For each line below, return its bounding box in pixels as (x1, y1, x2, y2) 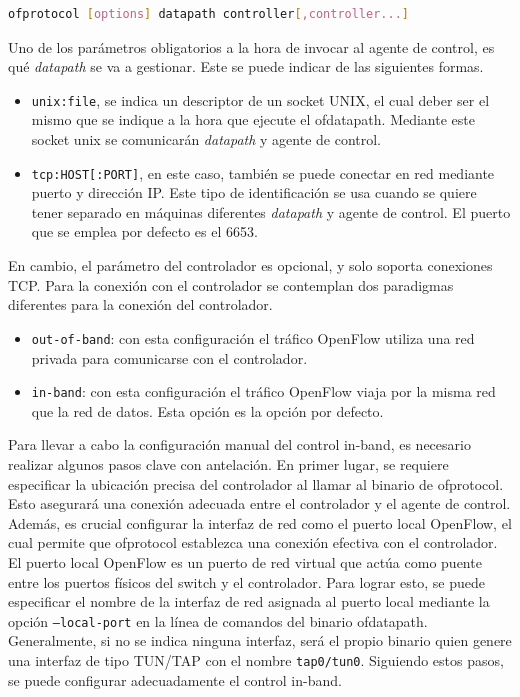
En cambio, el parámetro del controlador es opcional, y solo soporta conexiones (8, 255, 493, 276)
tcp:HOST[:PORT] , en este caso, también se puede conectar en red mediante (31, 162, 495, 183)
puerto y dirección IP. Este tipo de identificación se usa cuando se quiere (31, 182, 477, 203)
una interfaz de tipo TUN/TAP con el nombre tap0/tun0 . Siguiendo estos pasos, (8, 649, 504, 670)
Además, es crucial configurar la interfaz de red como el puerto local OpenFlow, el (8, 512, 512, 533)
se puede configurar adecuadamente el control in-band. (8, 669, 342, 690)
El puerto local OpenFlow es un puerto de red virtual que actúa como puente (8, 551, 482, 572)
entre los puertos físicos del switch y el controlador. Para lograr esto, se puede (8, 571, 485, 592)
